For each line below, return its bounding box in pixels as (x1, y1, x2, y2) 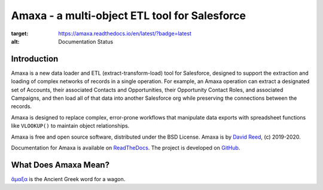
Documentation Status (58, 38, 114, 45)
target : (11, 30, 29, 37)
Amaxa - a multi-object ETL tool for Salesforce (11, 9, 246, 22)
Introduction (11, 54, 59, 64)
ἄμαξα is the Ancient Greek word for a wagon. (11, 175, 126, 182)
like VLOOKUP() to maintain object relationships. (11, 122, 130, 130)
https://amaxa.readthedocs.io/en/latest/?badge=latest (58, 30, 191, 37)
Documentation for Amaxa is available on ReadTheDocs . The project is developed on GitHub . (11, 144, 240, 151)
